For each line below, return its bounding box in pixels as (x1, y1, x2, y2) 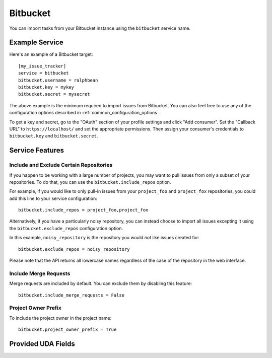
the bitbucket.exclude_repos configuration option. (9, 225, 123, 231)
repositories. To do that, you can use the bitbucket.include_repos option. (9, 179, 171, 185)
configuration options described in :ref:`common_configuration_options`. (9, 110, 160, 116)
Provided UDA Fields (9, 339, 75, 348)
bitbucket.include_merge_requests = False (18, 292, 125, 298)
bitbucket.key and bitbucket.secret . (9, 133, 98, 139)
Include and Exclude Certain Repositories (9, 162, 113, 169)
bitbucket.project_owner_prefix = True (18, 327, 117, 332)
